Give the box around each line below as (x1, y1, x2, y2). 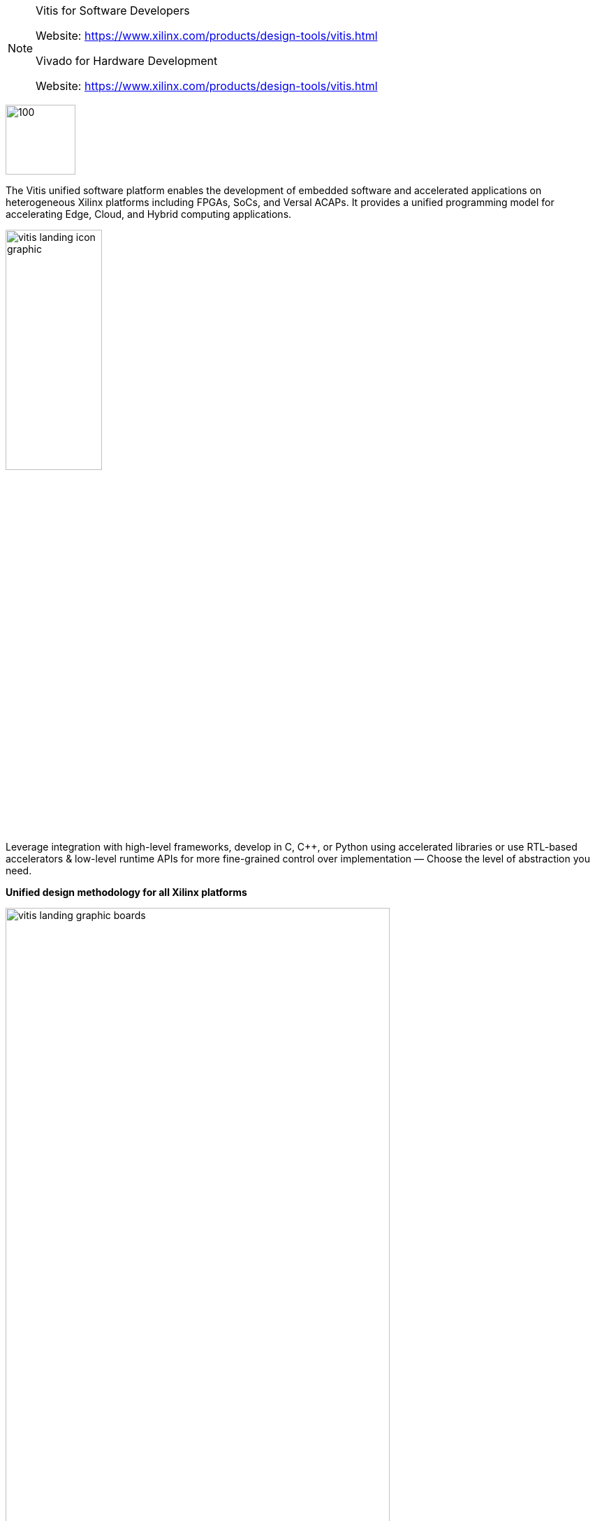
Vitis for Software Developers (36, 3, 190, 17)
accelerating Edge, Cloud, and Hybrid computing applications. (6, 208, 292, 220)
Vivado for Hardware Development (36, 54, 218, 68)
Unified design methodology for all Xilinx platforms (6, 886, 247, 898)
